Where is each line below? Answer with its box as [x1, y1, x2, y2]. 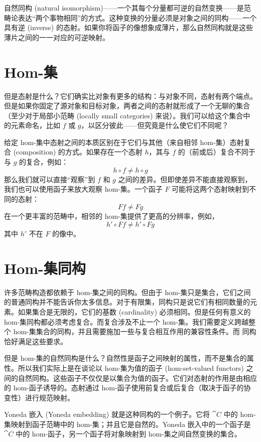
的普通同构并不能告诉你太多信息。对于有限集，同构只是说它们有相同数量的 [4, 297, 250, 307]
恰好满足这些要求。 [4, 336, 67, 346]
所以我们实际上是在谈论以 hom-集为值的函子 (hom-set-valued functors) [18, 362, 244, 373]
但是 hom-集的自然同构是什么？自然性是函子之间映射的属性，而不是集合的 [4, 353, 247, 363]
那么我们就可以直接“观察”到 [4, 174, 95, 184]
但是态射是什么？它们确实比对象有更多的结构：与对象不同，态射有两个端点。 [4, 90, 257, 101]
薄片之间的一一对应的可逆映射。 [4, 32, 109, 42]
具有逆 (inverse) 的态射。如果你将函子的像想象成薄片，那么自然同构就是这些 [4, 22, 253, 33]
